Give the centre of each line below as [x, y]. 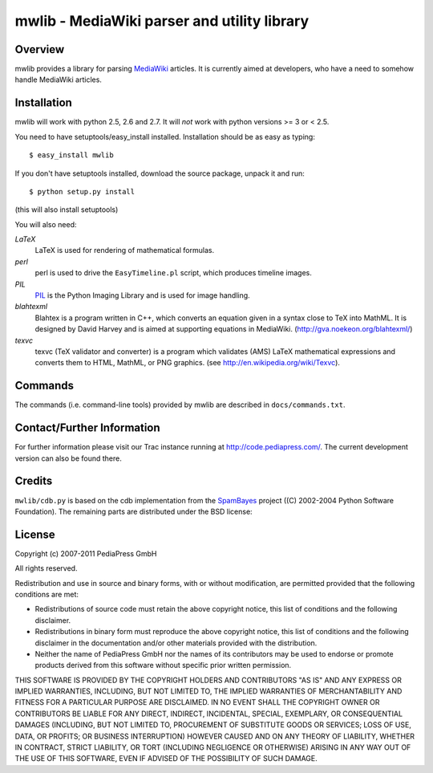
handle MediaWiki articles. [58, 79]
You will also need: [46, 224]
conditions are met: [47, 594]
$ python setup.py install [82, 191]
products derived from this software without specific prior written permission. [163, 665]
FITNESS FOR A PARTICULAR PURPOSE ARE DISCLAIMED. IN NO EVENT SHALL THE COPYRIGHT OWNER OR [197, 702]
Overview [40, 49]
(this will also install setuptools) [67, 210]
